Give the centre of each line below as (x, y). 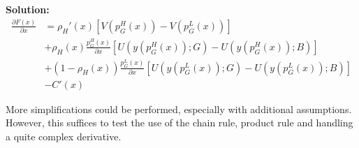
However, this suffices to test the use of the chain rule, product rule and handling (179, 123)
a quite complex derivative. (64, 136)
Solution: (28, 9)
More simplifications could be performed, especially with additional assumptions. (179, 109)
